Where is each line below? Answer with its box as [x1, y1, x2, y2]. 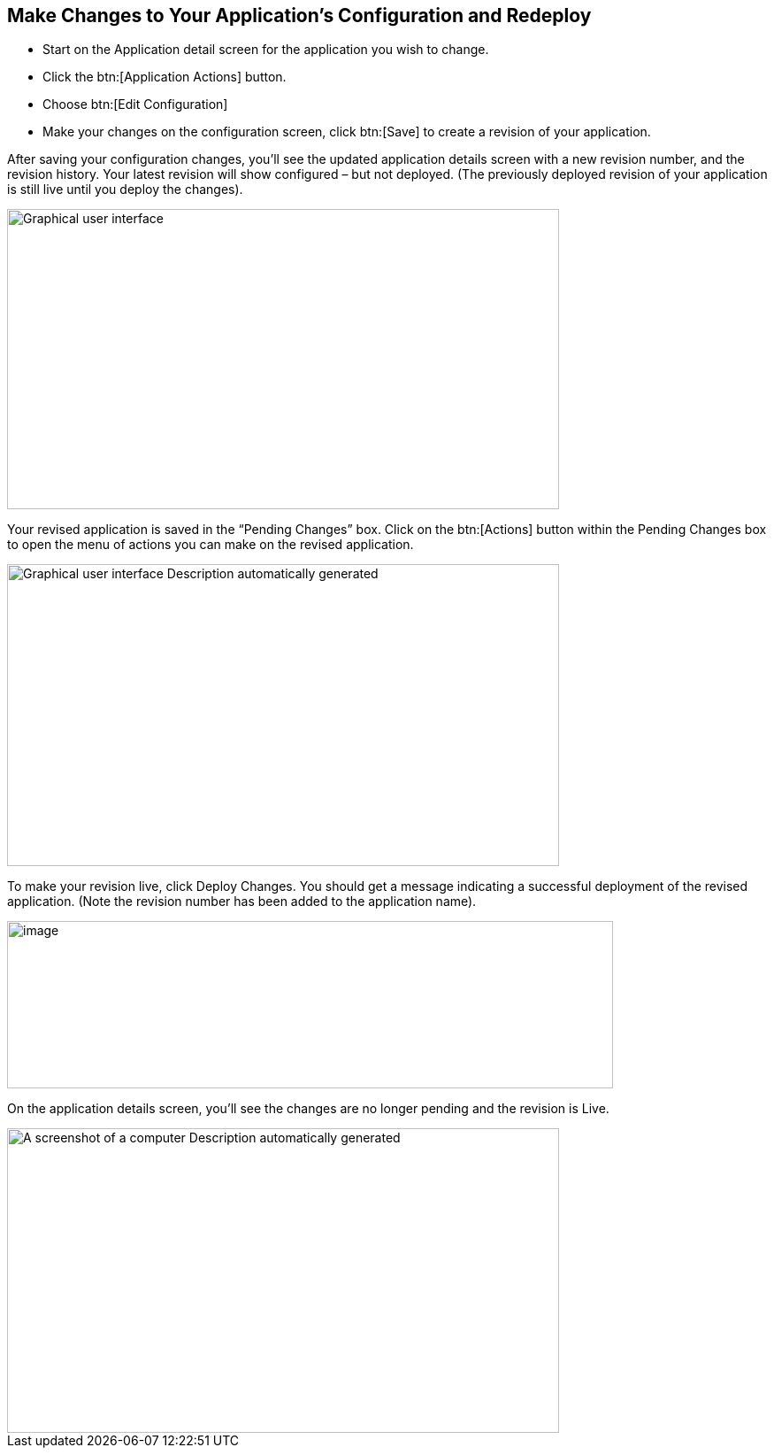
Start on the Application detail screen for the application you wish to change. [42, 42, 489, 58]
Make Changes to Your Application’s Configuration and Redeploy [7, 4, 592, 27]
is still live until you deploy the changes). [7, 182, 243, 197]
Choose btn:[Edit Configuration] [42, 97, 228, 112]
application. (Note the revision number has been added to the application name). [7, 894, 477, 909]
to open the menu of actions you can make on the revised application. [7, 537, 414, 553]
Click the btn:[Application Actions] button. [42, 69, 287, 85]
